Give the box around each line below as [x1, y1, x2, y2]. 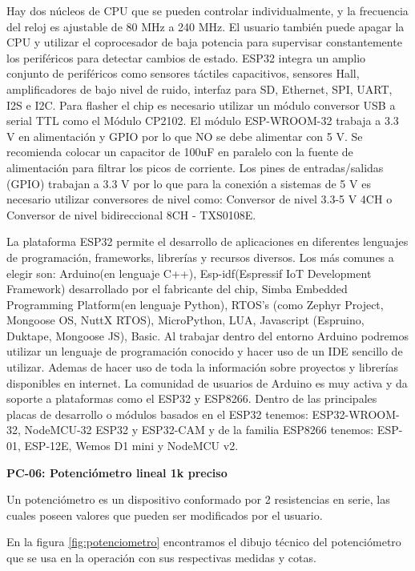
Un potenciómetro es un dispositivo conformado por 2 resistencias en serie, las [6, 491, 390, 508]
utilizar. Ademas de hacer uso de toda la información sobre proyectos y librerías [6, 359, 399, 376]
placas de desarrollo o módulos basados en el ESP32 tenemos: [6, 405, 308, 422]
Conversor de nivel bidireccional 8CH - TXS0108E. [6, 206, 256, 223]
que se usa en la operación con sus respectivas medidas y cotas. [6, 549, 316, 565]
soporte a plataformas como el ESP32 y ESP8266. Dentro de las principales [6, 390, 377, 407]
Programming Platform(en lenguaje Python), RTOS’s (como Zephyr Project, [6, 296, 384, 312]
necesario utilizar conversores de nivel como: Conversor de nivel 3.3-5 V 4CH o [6, 191, 393, 207]
